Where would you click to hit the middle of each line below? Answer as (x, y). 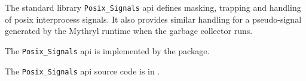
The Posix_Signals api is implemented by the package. (107, 50)
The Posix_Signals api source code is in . (82, 71)
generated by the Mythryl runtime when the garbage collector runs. (129, 31)
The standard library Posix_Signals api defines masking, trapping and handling (153, 7)
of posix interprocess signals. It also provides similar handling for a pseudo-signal (153, 19)
